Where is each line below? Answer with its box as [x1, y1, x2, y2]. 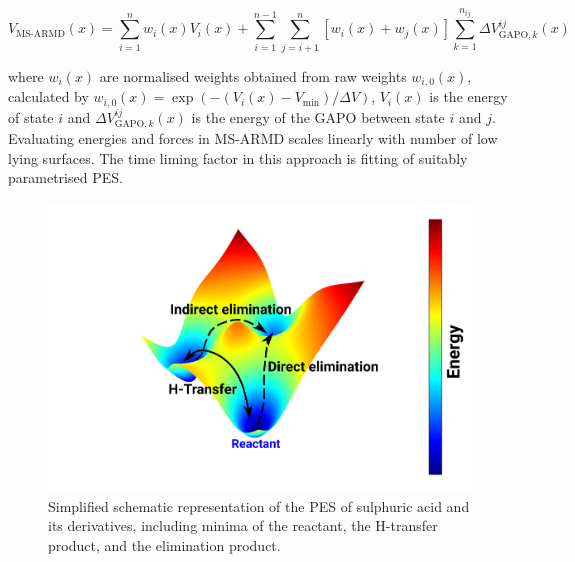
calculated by [8, 86, 89, 107]
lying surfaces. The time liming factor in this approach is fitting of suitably [8, 147, 468, 168]
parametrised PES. [8, 167, 123, 188]
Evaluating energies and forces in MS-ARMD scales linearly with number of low [8, 128, 498, 149]
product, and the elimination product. [48, 534, 281, 555]
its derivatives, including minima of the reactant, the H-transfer [48, 515, 438, 536]
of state [8, 106, 54, 127]
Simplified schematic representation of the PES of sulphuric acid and [48, 495, 470, 516]
